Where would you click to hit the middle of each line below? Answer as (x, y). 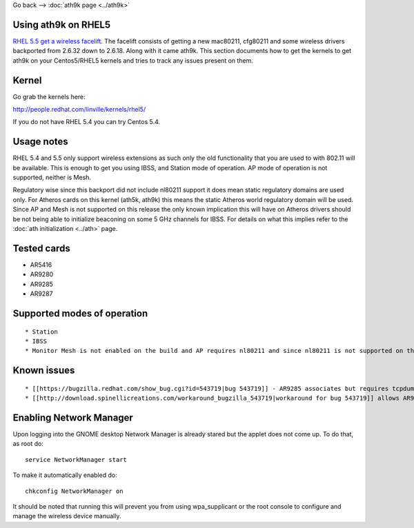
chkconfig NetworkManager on (74, 491)
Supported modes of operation (80, 313)
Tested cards (41, 248)
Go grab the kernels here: (49, 97)
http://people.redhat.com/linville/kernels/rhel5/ (79, 109)
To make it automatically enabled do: (65, 475)
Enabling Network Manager (73, 417)
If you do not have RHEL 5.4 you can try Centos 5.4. (87, 122)
